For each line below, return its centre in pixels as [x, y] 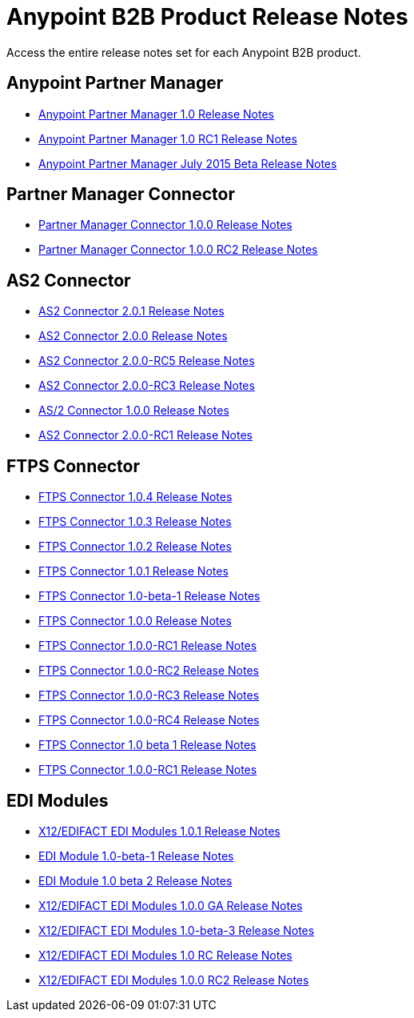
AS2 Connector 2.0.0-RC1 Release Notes [145, 435]
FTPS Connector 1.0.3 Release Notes [135, 522]
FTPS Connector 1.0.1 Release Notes [133, 571]
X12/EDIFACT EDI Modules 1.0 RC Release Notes [165, 955]
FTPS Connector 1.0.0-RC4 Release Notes [149, 720]
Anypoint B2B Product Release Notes [207, 17]
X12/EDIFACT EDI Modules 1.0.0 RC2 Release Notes [174, 980]
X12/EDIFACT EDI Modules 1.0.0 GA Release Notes [171, 905]
